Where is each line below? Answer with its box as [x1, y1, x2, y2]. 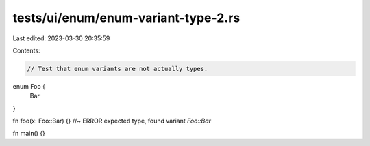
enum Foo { [12, 82, 46, 90]
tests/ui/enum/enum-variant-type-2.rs [12, 10, 241, 25]
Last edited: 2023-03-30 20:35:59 [12, 34, 110, 42]
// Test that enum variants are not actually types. [27, 65, 208, 72]
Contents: [12, 46, 40, 55]
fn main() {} [12, 130, 46, 138]
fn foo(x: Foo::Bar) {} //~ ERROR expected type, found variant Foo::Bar [12, 117, 212, 126]
